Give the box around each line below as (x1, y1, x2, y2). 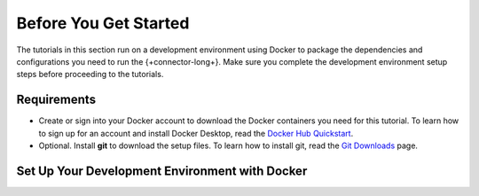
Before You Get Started (16, 13, 190, 33)
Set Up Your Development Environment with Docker (16, 163, 308, 178)
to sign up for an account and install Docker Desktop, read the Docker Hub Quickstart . (38, 128, 354, 138)
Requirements (16, 92, 97, 107)
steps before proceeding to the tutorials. (16, 69, 164, 80)
